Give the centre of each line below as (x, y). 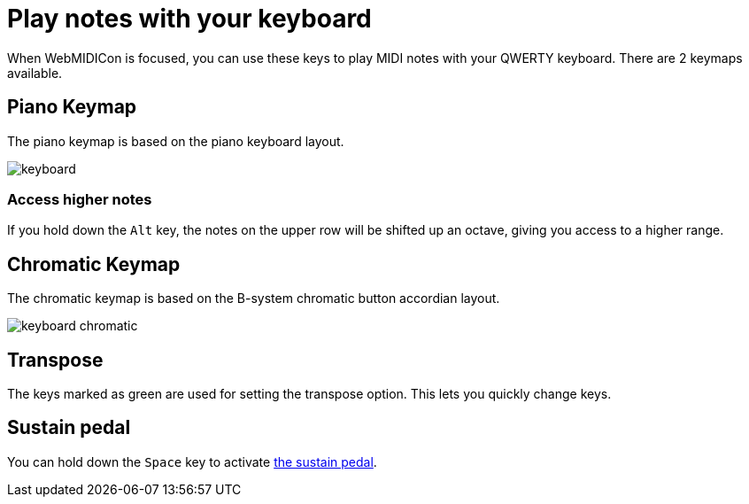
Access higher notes (80, 199)
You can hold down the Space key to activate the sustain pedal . (192, 461)
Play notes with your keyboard (189, 19)
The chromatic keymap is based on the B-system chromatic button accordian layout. (254, 299)
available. (35, 73)
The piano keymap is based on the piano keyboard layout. (176, 141)
